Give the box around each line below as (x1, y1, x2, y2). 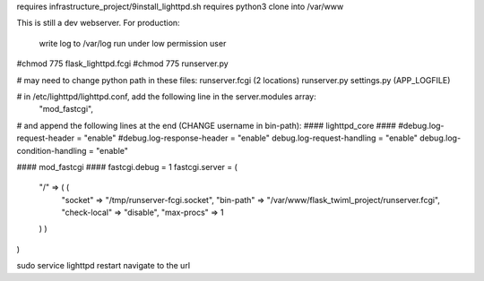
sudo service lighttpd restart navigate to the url (16, 260, 191, 271)
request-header (16, 132, 75, 143)
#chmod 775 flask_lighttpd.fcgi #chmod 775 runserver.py (16, 58, 229, 69)
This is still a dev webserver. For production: (16, 18, 180, 29)
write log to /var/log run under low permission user (39, 38, 227, 48)
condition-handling (16, 145, 87, 156)
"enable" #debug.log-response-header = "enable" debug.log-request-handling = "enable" (83, 132, 419, 143)
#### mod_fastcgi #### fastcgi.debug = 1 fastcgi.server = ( (16, 161, 238, 172)
